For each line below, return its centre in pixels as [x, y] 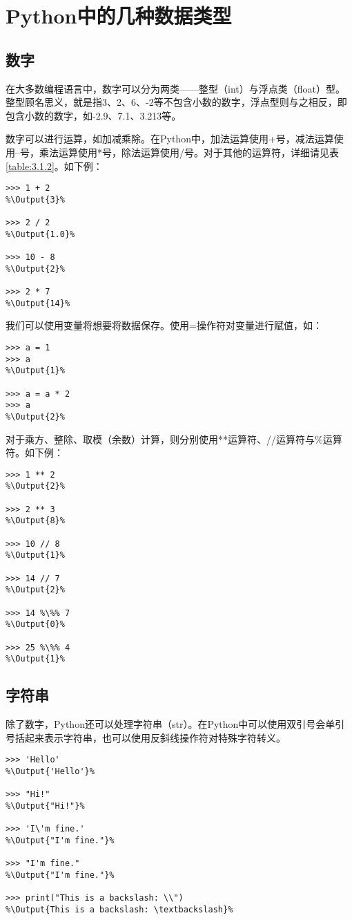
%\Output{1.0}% [40, 234]
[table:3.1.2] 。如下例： [54, 166]
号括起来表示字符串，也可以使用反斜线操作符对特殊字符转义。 [146, 737]
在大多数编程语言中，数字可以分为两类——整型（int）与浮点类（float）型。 [175, 88]
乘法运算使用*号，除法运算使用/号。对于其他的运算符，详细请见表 [189, 152]
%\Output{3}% [35, 199]
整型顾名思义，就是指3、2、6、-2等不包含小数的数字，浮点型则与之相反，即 [176, 102]
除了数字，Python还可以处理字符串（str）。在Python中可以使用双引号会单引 [175, 724]
